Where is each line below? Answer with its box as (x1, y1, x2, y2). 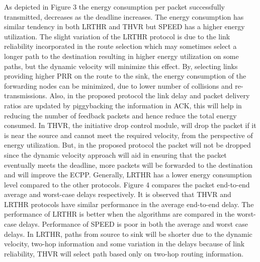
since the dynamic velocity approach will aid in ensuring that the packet (4, 149, 227, 160)
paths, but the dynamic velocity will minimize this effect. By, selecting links (4, 60, 238, 71)
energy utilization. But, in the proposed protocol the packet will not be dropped (4, 140, 251, 150)
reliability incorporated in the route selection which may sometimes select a (4, 41, 237, 51)
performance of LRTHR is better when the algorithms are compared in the (4, 209, 235, 219)
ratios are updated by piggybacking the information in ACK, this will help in (4, 100, 242, 110)
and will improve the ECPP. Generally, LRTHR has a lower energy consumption (4, 169, 252, 180)
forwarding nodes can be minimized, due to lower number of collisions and (4, 80, 233, 91)
